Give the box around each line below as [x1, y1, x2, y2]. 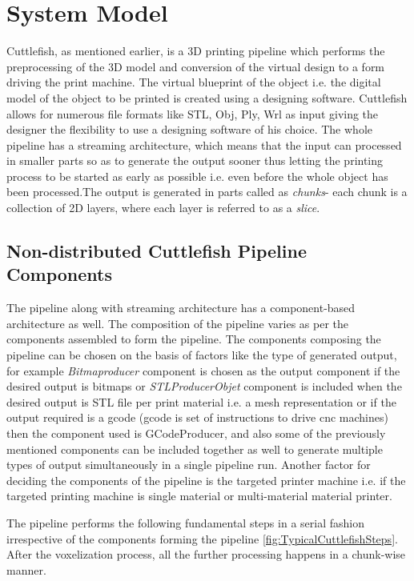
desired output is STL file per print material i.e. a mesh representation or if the [6, 393, 396, 410]
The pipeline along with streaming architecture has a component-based [6, 299, 356, 316]
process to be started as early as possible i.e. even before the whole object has [6, 167, 388, 184]
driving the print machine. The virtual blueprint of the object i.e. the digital [6, 74, 381, 90]
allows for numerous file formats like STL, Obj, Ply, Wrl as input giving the [6, 105, 379, 122]
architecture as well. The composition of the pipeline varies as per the [6, 315, 349, 331]
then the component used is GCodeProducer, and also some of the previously [6, 425, 386, 441]
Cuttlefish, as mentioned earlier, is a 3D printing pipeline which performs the [6, 42, 385, 59]
